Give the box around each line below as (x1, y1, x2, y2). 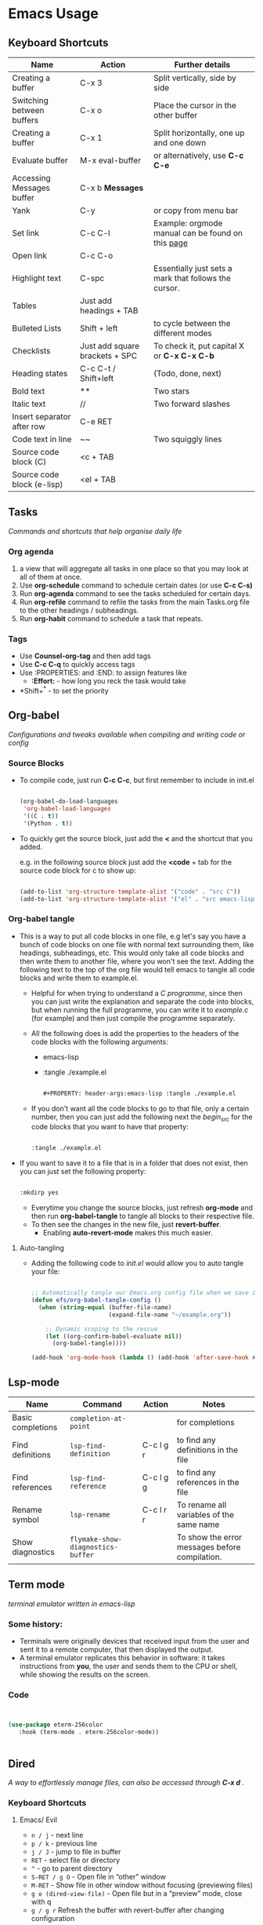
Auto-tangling (19, 1243, 65, 1253)
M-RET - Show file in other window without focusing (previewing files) (31, 1880, 253, 1890)
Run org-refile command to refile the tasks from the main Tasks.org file (19, 598, 250, 607)
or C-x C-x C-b (153, 350, 215, 361)
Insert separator (12, 412, 71, 422)
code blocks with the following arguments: (31, 1037, 168, 1046)
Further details (174, 60, 231, 70)
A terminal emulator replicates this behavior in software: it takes (19, 1653, 225, 1663)
